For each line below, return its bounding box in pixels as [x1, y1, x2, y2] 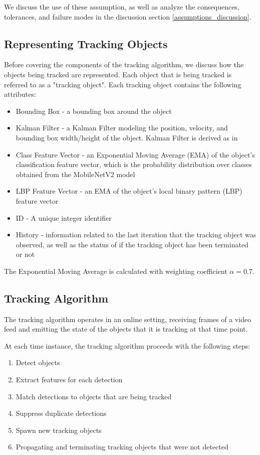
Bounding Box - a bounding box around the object [16, 105, 172, 116]
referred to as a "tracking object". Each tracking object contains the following [4, 79, 241, 89]
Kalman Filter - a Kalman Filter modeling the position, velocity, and [16, 122, 228, 133]
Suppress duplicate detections [16, 408, 107, 418]
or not [16, 249, 35, 259]
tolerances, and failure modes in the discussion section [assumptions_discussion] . [4, 11, 251, 22]
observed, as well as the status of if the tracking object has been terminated [16, 239, 248, 249]
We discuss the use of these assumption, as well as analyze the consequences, [4, 2, 239, 12]
